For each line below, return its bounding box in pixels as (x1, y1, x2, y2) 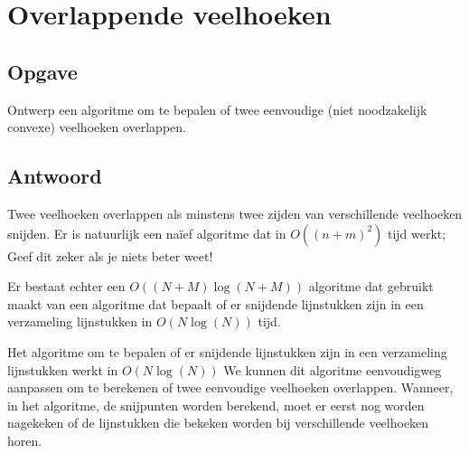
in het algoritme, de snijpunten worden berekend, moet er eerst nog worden (7, 395, 425, 414)
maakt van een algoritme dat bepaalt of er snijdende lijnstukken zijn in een (7, 294, 424, 313)
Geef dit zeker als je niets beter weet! (7, 246, 213, 265)
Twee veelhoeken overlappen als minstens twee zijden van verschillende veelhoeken (7, 203, 463, 222)
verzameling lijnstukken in (7, 312, 153, 331)
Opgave (7, 57, 78, 85)
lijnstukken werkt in (7, 360, 118, 379)
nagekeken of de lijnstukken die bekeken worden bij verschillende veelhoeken (7, 413, 429, 432)
